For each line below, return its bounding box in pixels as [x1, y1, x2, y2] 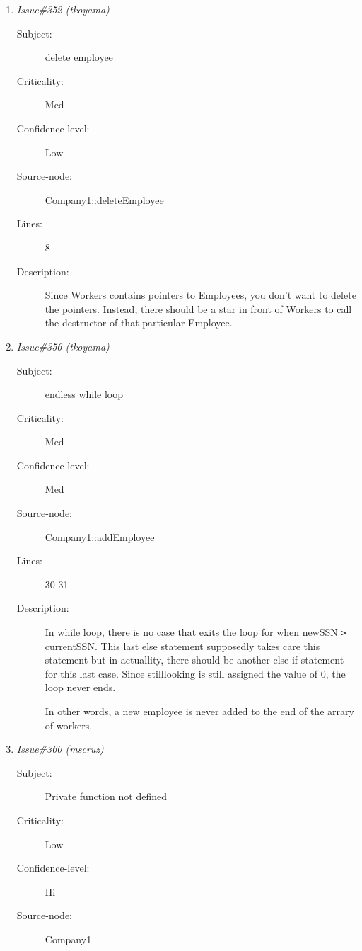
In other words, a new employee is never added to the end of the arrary [45, 704, 354, 719]
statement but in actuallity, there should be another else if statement [45, 652, 344, 667]
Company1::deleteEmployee [45, 192, 164, 207]
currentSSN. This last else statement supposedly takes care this [45, 638, 320, 653]
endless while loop [45, 387, 124, 402]
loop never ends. [45, 680, 116, 695]
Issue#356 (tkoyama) [16, 338, 110, 353]
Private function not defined [45, 789, 167, 804]
